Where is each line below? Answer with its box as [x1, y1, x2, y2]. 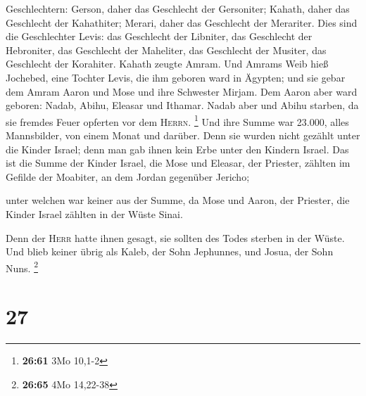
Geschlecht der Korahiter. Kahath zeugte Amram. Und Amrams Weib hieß [6, 56, 329, 71]
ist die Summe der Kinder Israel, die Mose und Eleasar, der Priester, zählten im [6, 155, 351, 170]
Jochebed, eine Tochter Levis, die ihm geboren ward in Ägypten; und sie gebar [6, 70, 346, 84]
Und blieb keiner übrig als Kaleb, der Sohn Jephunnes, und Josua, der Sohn [6, 244, 334, 259]
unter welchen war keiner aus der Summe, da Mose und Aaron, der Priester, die [6, 193, 350, 207]
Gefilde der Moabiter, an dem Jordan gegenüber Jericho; [6, 169, 250, 184]
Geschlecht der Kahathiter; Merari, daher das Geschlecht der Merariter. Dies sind [6, 15, 358, 30]
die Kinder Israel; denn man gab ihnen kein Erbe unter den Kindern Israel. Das [6, 141, 349, 156]
